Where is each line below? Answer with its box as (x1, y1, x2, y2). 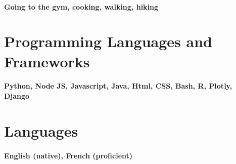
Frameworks (4, 51, 90, 71)
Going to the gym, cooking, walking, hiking (4, 1, 159, 12)
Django (4, 90, 30, 101)
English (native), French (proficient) (4, 150, 133, 160)
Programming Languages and (4, 31, 212, 52)
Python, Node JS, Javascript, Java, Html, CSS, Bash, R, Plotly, (4, 80, 232, 91)
